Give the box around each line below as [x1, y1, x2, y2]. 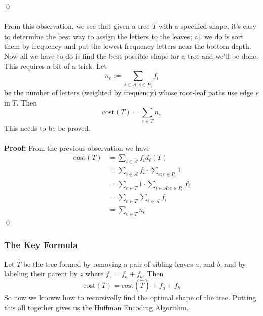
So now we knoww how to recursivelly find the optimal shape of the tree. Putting [4, 292, 256, 303]
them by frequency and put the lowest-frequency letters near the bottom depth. [4, 41, 251, 51]
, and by [220, 258, 246, 269]
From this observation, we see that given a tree [4, 21, 150, 31]
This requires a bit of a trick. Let [4, 60, 107, 71]
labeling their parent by [4, 268, 78, 279]
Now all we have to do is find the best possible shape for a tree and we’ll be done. [4, 50, 258, 61]
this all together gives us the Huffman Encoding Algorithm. [4, 302, 189, 312]
